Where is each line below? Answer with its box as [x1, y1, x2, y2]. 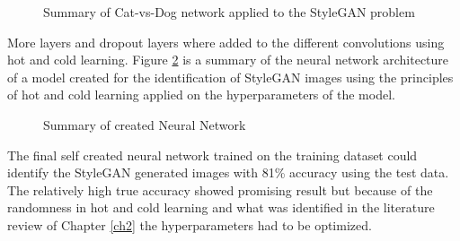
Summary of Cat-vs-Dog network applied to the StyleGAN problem [43, 3, 415, 21]
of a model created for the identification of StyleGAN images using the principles [7, 67, 454, 86]
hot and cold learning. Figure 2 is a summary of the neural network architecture [7, 50, 449, 69]
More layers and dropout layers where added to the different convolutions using [7, 32, 445, 51]
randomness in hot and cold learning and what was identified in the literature [7, 198, 435, 217]
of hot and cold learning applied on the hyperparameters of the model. [7, 85, 395, 104]
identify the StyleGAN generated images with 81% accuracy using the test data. [7, 163, 449, 182]
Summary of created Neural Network [43, 115, 246, 133]
